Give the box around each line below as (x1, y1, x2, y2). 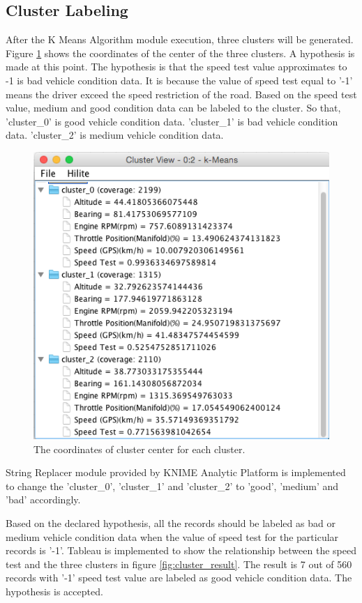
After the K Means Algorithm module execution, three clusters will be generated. (6, 32, 354, 47)
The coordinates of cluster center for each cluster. (33, 441, 246, 456)
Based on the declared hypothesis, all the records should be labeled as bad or (6, 516, 335, 531)
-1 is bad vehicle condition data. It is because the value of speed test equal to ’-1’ (6, 72, 353, 87)
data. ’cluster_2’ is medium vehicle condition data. (6, 128, 224, 142)
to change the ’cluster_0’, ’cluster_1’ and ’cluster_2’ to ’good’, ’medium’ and (6, 478, 339, 493)
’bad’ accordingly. (6, 492, 81, 507)
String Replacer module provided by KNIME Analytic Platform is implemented (6, 465, 346, 480)
